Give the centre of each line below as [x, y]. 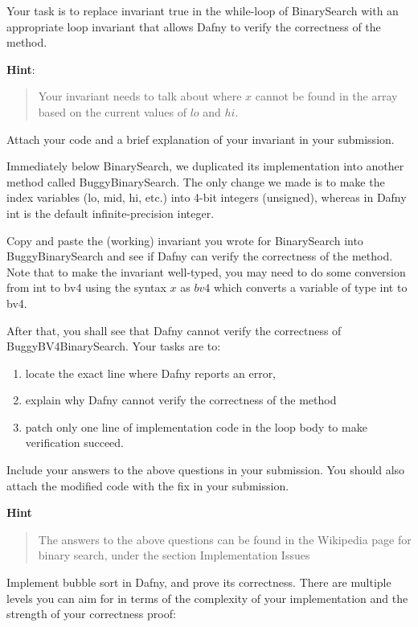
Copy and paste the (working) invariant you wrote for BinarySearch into [185, 240]
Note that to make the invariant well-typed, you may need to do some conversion [206, 271]
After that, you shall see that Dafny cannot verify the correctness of [174, 330]
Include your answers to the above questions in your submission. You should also [206, 470]
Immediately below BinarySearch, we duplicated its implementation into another [205, 166]
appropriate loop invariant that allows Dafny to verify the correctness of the [194, 26]
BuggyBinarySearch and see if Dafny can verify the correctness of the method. [200, 256]
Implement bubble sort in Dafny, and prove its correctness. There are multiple [199, 582]
